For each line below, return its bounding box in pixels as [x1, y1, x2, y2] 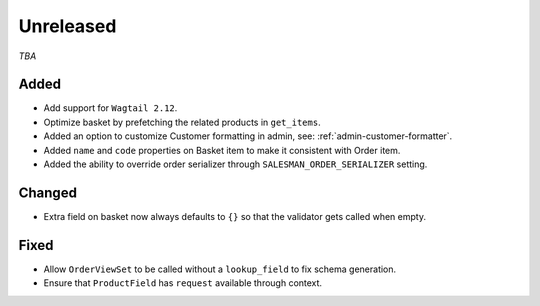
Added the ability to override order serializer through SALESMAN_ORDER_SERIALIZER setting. [43, 158, 428, 170]
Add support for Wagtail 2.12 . [43, 102, 178, 114]
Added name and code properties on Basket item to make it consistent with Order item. [43, 144, 401, 156]
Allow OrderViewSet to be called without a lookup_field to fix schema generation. [43, 263, 397, 275]
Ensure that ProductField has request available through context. [43, 277, 323, 289]
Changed [18, 184, 77, 201]
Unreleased [18, 15, 117, 37]
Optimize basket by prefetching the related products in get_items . [43, 116, 321, 128]
